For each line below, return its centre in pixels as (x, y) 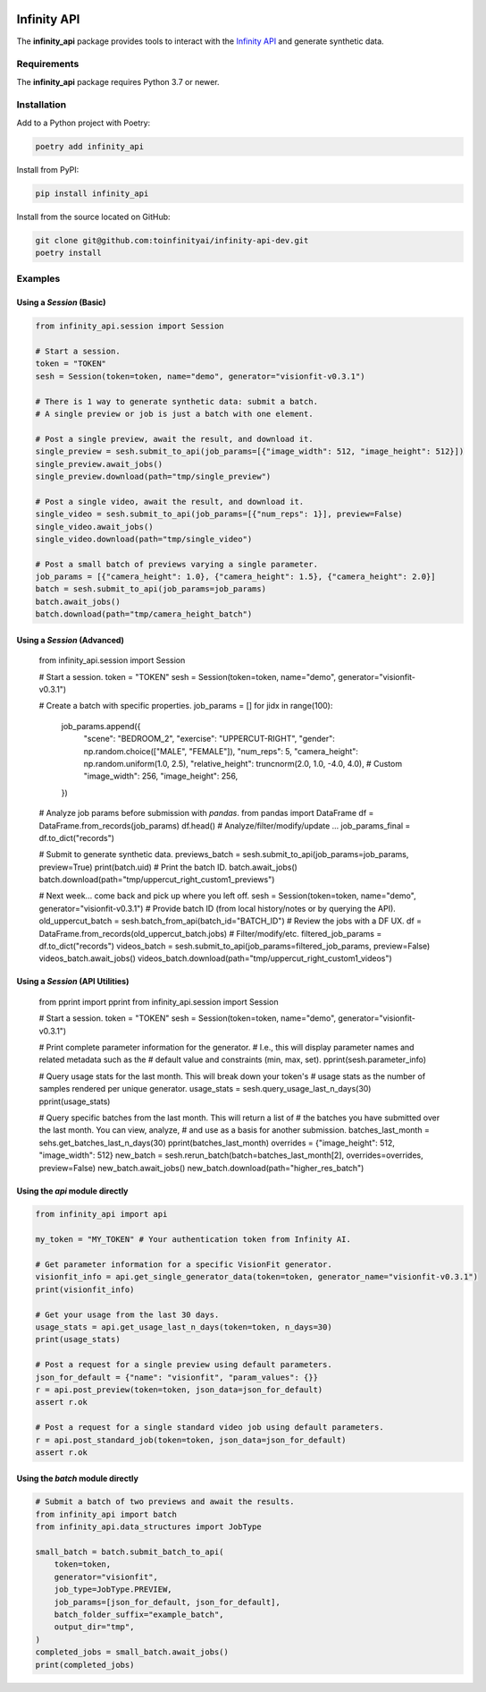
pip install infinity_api (92, 193)
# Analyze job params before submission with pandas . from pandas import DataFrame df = (206, 813)
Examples (38, 279)
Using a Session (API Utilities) (73, 982)
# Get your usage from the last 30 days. (127, 1314)
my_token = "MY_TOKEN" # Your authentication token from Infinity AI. (193, 1240)
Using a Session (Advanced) (71, 640)
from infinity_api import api (101, 1214)
